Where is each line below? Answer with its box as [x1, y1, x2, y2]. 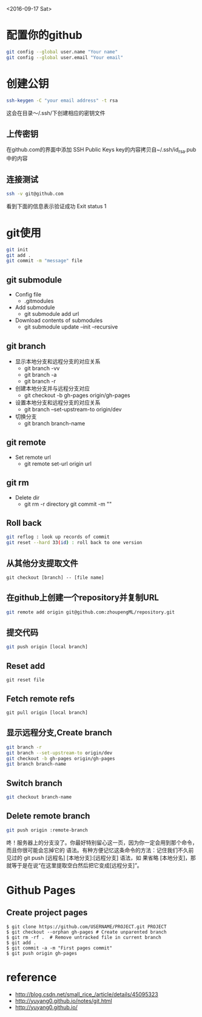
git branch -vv [24, 365, 60, 372]
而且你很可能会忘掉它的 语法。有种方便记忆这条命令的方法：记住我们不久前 [6, 846, 194, 854]
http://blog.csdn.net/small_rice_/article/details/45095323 [15, 990, 159, 998]
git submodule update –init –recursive [24, 323, 118, 330]
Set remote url [15, 453, 52, 461]
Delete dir [15, 494, 40, 501]
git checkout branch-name [6, 794, 72, 800]
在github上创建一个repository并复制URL [6, 593, 160, 603]
